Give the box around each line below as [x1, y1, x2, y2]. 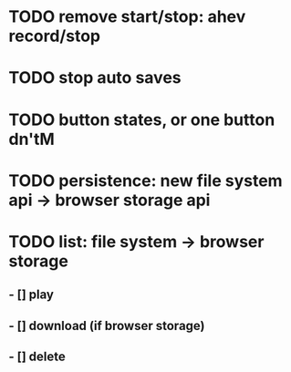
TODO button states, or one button [8, 109, 275, 129]
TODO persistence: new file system [8, 170, 284, 191]
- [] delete [8, 349, 66, 365]
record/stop [8, 26, 101, 46]
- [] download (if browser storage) [8, 317, 205, 334]
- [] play [8, 287, 55, 303]
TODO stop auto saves [8, 67, 182, 88]
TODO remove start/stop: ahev [8, 6, 246, 27]
